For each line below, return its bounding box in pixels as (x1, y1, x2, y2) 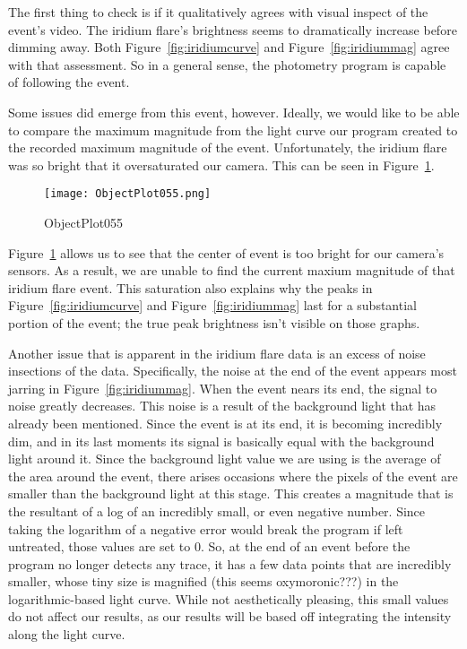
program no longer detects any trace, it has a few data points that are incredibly (8, 554, 452, 573)
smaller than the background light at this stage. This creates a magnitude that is (8, 484, 454, 503)
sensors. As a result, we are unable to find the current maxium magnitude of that (8, 261, 455, 280)
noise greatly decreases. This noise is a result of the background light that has (8, 396, 437, 415)
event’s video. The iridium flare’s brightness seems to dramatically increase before (8, 20, 457, 39)
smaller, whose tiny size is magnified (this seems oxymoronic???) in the (8, 572, 399, 591)
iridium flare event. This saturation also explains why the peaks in (8, 278, 373, 297)
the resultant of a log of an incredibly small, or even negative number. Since (8, 501, 426, 520)
